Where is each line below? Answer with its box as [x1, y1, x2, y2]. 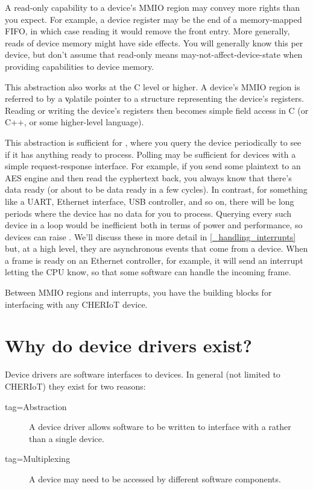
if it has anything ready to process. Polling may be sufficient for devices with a [5, 148, 296, 160]
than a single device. [29, 432, 104, 444]
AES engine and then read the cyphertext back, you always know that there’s [5, 171, 292, 184]
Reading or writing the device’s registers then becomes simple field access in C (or [5, 104, 309, 116]
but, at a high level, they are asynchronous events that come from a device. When [5, 242, 308, 255]
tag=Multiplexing [5, 452, 71, 465]
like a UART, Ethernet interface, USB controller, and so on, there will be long [5, 195, 294, 207]
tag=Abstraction [5, 400, 67, 413]
